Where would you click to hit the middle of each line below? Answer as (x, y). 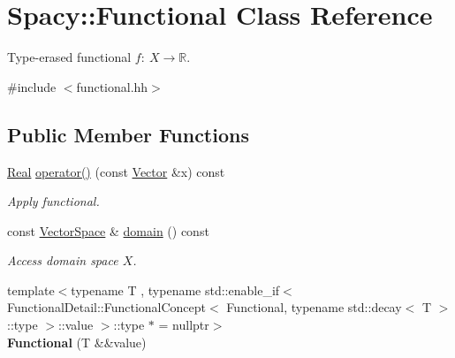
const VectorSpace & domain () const (108, 230)
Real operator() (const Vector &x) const (116, 171)
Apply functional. (53, 201)
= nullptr (184, 325)
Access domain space (63, 260)
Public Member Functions (128, 134)
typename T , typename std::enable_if (175, 289)
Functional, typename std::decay (314, 307)
